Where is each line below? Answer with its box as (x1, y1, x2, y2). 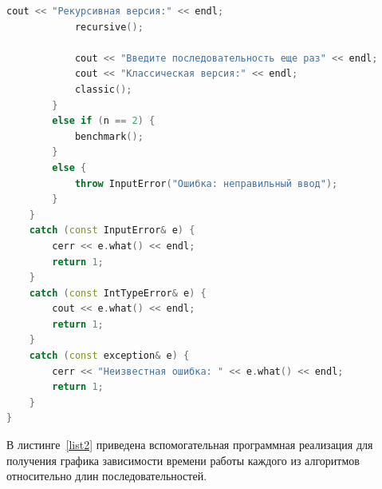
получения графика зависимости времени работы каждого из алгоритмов (6, 451, 360, 468)
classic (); (74, 83, 132, 95)
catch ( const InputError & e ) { (29, 225, 195, 237)
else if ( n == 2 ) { (52, 115, 156, 127)
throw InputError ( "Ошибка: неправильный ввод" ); (74, 177, 338, 189)
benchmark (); (74, 130, 144, 142)
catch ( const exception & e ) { (29, 350, 190, 362)
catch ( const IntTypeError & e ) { (29, 287, 207, 299)
